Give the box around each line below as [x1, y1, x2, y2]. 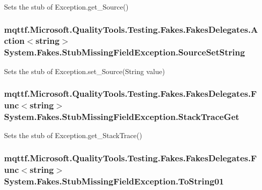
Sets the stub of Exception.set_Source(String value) [4, 66, 165, 76]
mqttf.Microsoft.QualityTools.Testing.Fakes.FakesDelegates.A [4, 23, 258, 35]
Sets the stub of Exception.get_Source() [4, 2, 129, 12]
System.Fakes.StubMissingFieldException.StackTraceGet [4, 110, 239, 123]
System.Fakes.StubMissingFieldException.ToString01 [4, 174, 224, 187]
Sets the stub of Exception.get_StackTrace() [4, 130, 142, 141]
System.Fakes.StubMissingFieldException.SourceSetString [4, 46, 245, 58]
